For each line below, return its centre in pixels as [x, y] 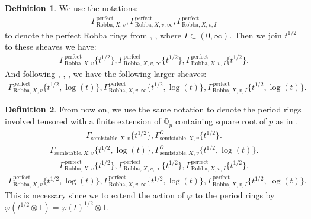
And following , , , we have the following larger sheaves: [106, 74]
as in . [287, 120]
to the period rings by [235, 194]
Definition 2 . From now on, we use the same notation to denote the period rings [153, 109]
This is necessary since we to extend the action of [94, 194]
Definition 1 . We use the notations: [71, 8]
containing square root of [221, 120]
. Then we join [256, 35]
